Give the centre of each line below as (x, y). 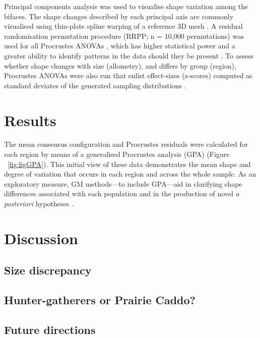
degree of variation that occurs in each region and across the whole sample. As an (130, 174)
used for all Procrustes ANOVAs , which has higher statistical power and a (120, 46)
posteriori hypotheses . (39, 204)
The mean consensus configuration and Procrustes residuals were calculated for (126, 144)
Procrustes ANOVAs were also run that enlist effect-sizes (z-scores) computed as (128, 75)
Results (30, 120)
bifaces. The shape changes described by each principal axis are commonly (119, 16)
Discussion (41, 238)
